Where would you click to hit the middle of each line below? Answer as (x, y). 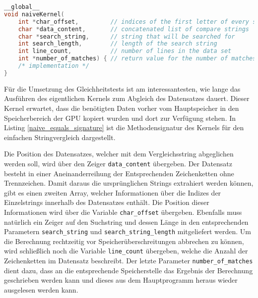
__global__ (22, 7)
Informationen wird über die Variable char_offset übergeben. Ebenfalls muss (123, 212)
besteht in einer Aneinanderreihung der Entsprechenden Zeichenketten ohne (119, 173)
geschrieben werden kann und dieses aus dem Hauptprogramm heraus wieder (121, 280)
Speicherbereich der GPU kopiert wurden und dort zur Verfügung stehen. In (120, 118)
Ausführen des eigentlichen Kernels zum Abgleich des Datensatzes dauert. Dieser (127, 98)
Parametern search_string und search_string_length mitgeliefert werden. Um (128, 231)
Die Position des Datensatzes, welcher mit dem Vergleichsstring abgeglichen (119, 154)
